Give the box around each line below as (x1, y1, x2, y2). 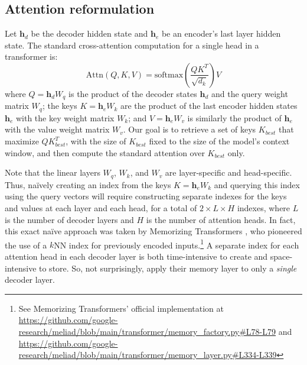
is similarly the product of (187, 111, 282, 124)
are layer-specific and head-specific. (165, 166, 292, 179)
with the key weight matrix (15, 111, 115, 124)
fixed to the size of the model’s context (149, 135, 290, 147)
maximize (5, 135, 39, 147)
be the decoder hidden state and (31, 27, 148, 40)
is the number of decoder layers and (5, 213, 134, 225)
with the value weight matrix (5, 123, 110, 135)
